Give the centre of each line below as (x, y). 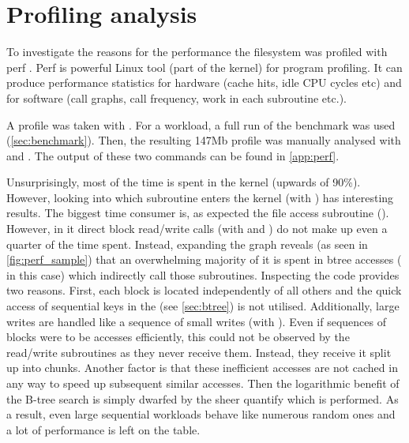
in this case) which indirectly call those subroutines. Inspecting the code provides (203, 274)
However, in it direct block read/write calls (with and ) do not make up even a (197, 229)
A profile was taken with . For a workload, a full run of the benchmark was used (201, 124)
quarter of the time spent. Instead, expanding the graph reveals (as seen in (187, 244)
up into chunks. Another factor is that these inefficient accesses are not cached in (202, 368)
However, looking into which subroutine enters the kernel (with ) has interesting (200, 197)
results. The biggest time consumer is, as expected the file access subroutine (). (198, 213)
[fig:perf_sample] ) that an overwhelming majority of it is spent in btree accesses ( (204, 259)
